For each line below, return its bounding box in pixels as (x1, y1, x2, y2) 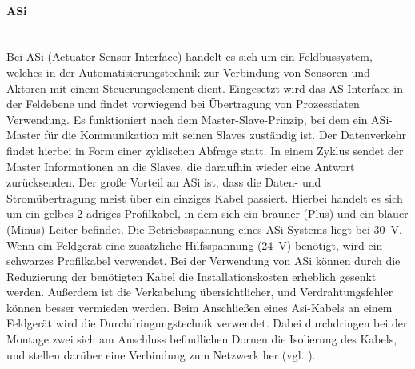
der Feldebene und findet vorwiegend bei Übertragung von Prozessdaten (6, 95, 360, 112)
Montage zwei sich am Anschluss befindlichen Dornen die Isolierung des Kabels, (6, 331, 397, 347)
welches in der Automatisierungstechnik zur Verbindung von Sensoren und (6, 63, 370, 80)
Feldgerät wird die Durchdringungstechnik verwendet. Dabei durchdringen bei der (6, 315, 408, 331)
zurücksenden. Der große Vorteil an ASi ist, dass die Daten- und (6, 174, 321, 191)
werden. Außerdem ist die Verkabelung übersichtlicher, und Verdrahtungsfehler (6, 283, 393, 300)
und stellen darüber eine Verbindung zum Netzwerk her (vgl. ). (6, 346, 316, 363)
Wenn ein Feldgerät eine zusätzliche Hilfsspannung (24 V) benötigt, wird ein (6, 236, 383, 253)
